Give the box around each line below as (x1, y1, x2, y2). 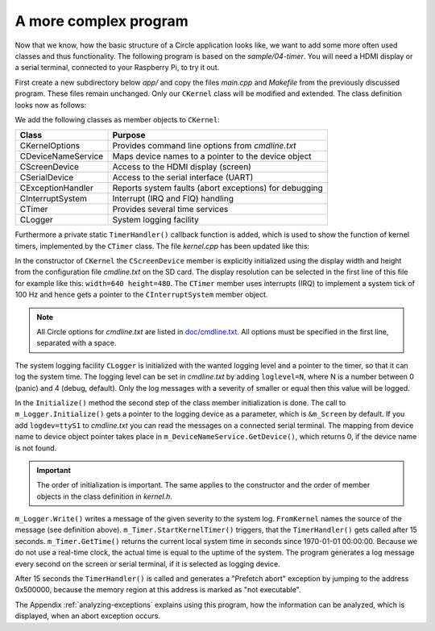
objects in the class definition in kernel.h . (36, 492, 172, 501)
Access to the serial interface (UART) (112, 172, 254, 183)
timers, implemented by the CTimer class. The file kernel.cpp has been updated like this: (14, 241, 310, 251)
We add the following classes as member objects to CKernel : (14, 114, 221, 124)
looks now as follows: (14, 100, 87, 110)
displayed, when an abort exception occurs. (14, 611, 161, 621)
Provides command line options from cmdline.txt (112, 140, 296, 152)
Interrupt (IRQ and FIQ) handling (112, 193, 234, 205)
